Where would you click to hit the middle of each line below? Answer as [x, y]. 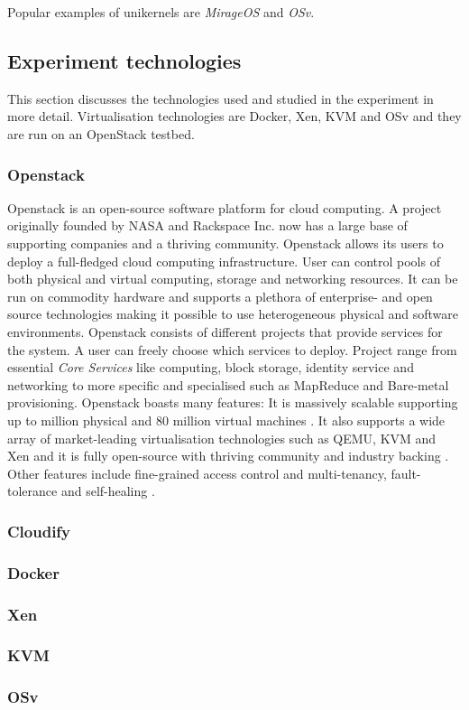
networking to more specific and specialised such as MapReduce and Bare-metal [228, 384]
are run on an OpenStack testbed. [101, 133]
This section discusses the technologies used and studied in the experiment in [221, 98]
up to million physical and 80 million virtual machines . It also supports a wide [226, 420]
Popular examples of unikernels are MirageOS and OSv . [161, 12]
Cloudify [39, 531]
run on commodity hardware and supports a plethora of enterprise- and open [220, 296]
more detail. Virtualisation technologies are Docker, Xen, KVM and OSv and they [234, 116]
